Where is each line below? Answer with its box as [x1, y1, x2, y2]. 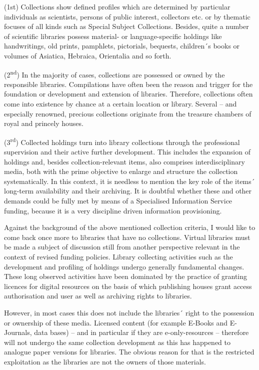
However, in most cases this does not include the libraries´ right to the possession [4, 307, 254, 317]
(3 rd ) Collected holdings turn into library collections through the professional [4, 135, 240, 147]
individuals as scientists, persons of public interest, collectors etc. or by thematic [4, 11, 250, 21]
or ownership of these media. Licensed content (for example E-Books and [4, 317, 228, 327]
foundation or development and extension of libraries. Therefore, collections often [4, 88, 253, 99]
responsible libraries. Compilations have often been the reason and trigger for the [4, 78, 253, 89]
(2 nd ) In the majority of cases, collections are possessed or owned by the [4, 67, 225, 79]
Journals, [4, 327, 32, 337]
